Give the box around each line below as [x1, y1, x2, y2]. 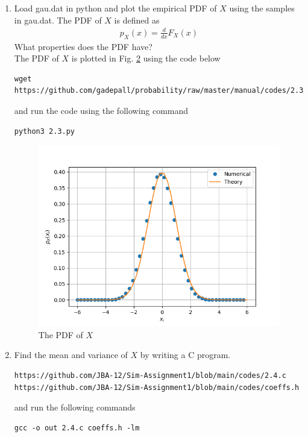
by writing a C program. [140, 348, 231, 361]
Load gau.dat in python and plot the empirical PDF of [14, 2, 217, 14]
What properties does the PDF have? [14, 40, 152, 52]
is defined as [114, 13, 160, 26]
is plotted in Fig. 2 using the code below [71, 52, 221, 64]
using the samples [229, 2, 295, 14]
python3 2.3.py [14, 127, 75, 136]
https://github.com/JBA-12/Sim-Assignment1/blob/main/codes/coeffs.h [14, 383, 300, 392]
